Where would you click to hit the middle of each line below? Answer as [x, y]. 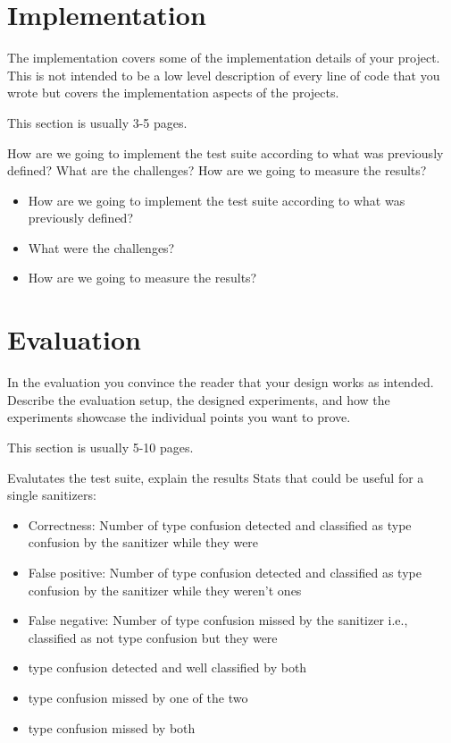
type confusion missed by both [112, 727]
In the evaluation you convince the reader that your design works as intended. [221, 382]
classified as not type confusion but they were [153, 637]
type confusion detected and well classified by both [167, 667]
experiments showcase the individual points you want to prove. [179, 417]
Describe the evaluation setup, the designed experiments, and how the [199, 399]
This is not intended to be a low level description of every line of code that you [224, 75]
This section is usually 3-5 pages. [97, 122]
